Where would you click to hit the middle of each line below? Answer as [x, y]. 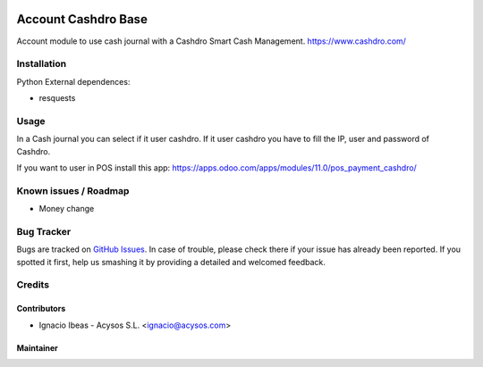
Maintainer [37, 347]
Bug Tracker [44, 231]
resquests [57, 98]
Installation [42, 64]
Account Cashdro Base [82, 19]
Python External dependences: [73, 81]
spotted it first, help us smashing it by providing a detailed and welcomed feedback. [171, 262]
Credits [33, 285]
